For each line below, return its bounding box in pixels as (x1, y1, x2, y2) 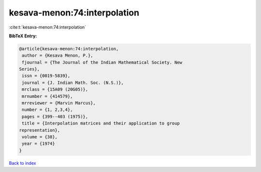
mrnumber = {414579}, (22, 94, 73, 99)
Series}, (19, 66, 40, 72)
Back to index (9, 160, 36, 166)
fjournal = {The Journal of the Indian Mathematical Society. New (22, 60, 183, 65)
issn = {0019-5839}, (22, 73, 71, 78)
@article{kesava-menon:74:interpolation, (19, 46, 119, 51)
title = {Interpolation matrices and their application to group (22, 121, 180, 126)
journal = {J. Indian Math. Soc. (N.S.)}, (22, 80, 124, 85)
